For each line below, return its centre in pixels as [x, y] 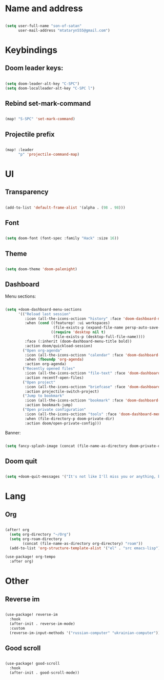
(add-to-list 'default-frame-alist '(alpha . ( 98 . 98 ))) [65, 208]
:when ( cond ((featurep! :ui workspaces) [67, 323]
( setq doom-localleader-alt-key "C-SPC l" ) [50, 88]
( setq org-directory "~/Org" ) [40, 534]
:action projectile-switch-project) [62, 391]
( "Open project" [39, 382]
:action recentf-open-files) [54, 377]
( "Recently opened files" [49, 369]
